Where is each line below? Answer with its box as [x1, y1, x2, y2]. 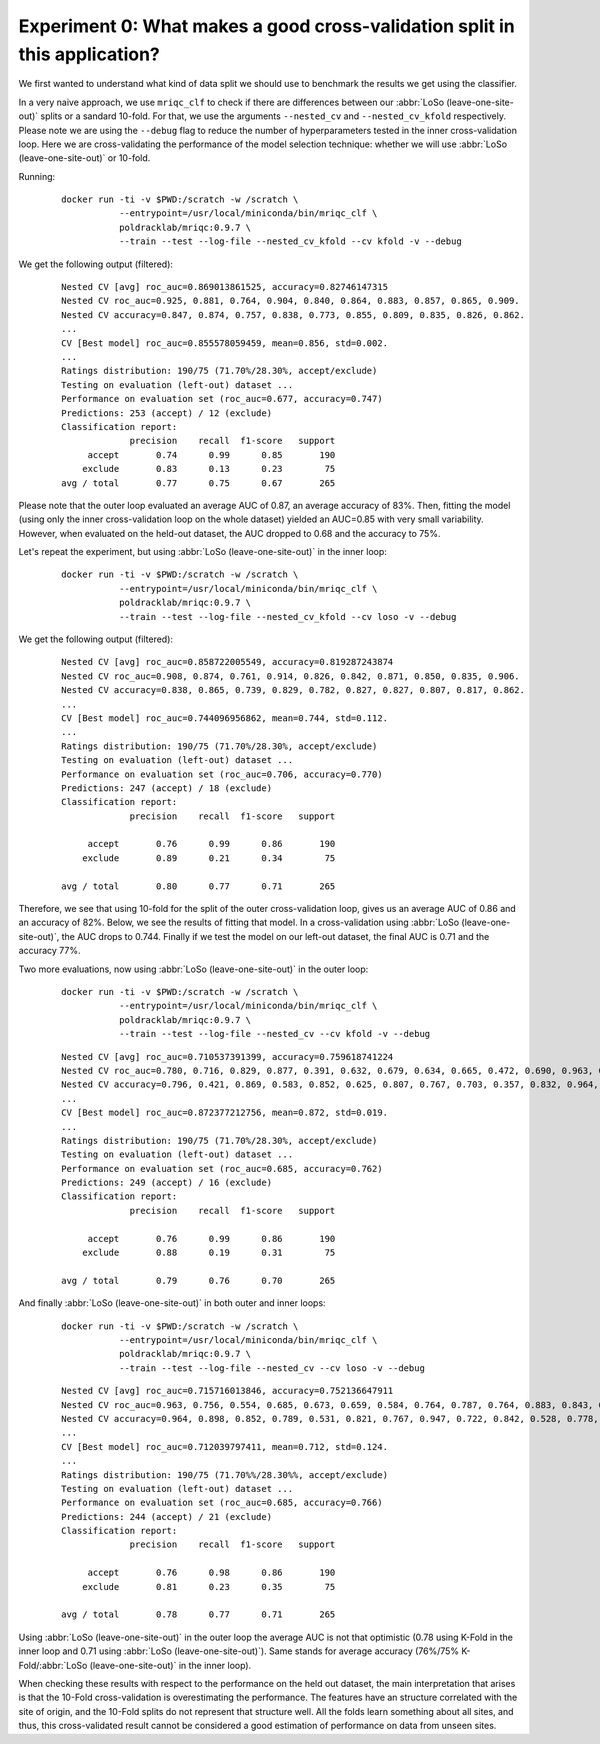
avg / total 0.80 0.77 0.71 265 [61, 880, 336, 892]
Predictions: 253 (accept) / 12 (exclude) [61, 407, 273, 419]
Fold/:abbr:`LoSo [18, 1659, 88, 1671]
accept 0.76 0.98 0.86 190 [87, 1567, 336, 1579]
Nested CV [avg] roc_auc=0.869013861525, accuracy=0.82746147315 [61, 281, 389, 293]
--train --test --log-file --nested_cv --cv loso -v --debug [118, 1362, 425, 1374]
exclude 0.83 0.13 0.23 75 [81, 463, 336, 475]
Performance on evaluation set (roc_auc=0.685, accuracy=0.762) [61, 1163, 384, 1174]
